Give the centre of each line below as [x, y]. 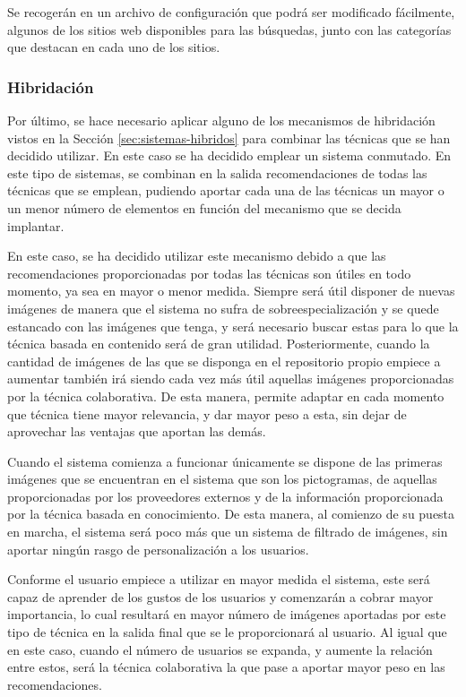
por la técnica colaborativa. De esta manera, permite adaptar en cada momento [226, 396]
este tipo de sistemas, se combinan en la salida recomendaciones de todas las [217, 172]
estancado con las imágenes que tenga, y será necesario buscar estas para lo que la [233, 326]
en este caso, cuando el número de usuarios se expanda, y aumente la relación [220, 649]
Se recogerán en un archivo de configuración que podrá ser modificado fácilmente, [231, 12]
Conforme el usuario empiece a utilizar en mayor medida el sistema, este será [219, 579]
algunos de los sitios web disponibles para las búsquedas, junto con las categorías [229, 29]
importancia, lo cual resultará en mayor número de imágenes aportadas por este [227, 614]
